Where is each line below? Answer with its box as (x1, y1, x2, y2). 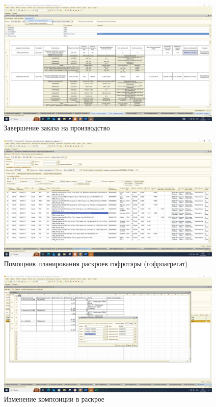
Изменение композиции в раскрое (4, 394, 105, 404)
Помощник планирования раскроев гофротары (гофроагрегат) (4, 258, 188, 268)
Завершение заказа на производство (4, 123, 110, 133)
